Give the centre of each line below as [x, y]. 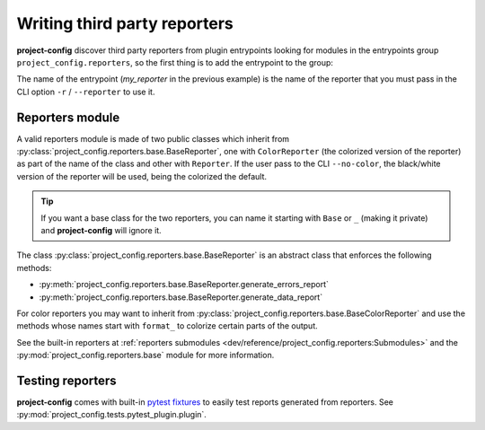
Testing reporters [66, 380]
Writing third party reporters [125, 23]
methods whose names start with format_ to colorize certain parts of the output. [167, 326]
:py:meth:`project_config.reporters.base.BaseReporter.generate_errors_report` [184, 285]
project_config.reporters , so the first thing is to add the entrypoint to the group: [175, 62]
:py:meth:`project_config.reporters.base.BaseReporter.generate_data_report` [181, 297]
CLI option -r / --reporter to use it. [86, 92]
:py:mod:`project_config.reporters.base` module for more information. [145, 355]
